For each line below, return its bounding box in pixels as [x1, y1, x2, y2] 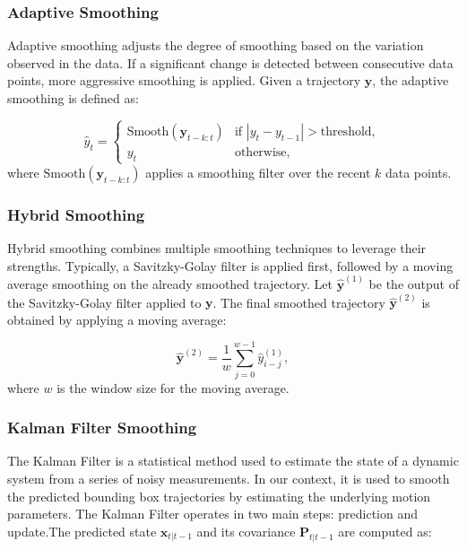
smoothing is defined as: [7, 89, 139, 107]
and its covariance [196, 521, 296, 540]
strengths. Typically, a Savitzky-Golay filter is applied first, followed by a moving [7, 256, 454, 275]
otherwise [234, 145, 287, 159]
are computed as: [338, 521, 432, 540]
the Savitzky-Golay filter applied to [7, 292, 202, 311]
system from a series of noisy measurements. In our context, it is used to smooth [7, 469, 450, 487]
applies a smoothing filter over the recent [145, 162, 371, 181]
